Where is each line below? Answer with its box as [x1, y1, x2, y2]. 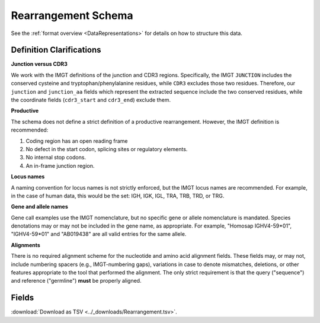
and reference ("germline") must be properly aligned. [11, 277, 142, 284]
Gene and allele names [11, 203, 68, 210]
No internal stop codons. [25, 154, 86, 161]
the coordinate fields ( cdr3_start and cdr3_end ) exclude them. [11, 97, 171, 104]
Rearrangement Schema [11, 9, 133, 22]
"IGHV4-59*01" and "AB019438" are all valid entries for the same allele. [11, 231, 187, 238]
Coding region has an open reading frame [25, 137, 128, 145]
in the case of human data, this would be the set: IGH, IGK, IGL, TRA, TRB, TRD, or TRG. [11, 192, 225, 199]
